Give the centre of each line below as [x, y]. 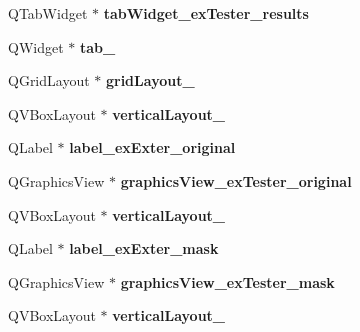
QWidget [36, 46]
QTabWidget [48, 13]
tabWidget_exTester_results [206, 13]
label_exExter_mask [144, 248]
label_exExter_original [152, 147]
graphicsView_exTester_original [236, 180]
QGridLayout [49, 80]
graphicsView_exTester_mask [227, 281]
